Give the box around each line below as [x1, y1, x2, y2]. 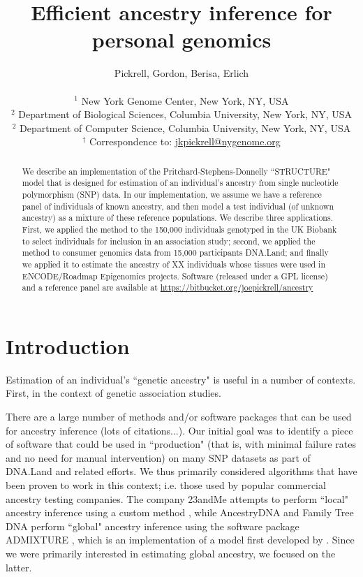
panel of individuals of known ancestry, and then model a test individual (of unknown [22, 200, 334, 212]
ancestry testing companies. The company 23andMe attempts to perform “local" [6, 491, 348, 506]
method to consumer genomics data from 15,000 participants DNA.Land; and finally [22, 247, 329, 258]
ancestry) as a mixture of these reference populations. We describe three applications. [22, 212, 333, 224]
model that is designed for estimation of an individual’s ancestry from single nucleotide [22, 177, 339, 189]
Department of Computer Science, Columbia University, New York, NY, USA [20, 120, 351, 135]
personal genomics [91, 25, 272, 54]
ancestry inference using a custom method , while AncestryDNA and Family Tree [6, 505, 354, 520]
